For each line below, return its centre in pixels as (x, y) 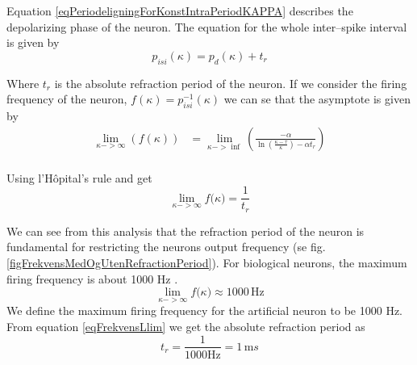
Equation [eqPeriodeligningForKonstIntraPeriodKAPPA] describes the (180, 10)
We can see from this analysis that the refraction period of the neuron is (186, 231)
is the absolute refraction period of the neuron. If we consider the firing (231, 83)
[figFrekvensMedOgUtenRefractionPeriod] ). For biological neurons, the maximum (207, 262)
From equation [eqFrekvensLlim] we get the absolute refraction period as (186, 326)
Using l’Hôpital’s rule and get (79, 177)
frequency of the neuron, (67, 99)
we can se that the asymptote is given (317, 99)
